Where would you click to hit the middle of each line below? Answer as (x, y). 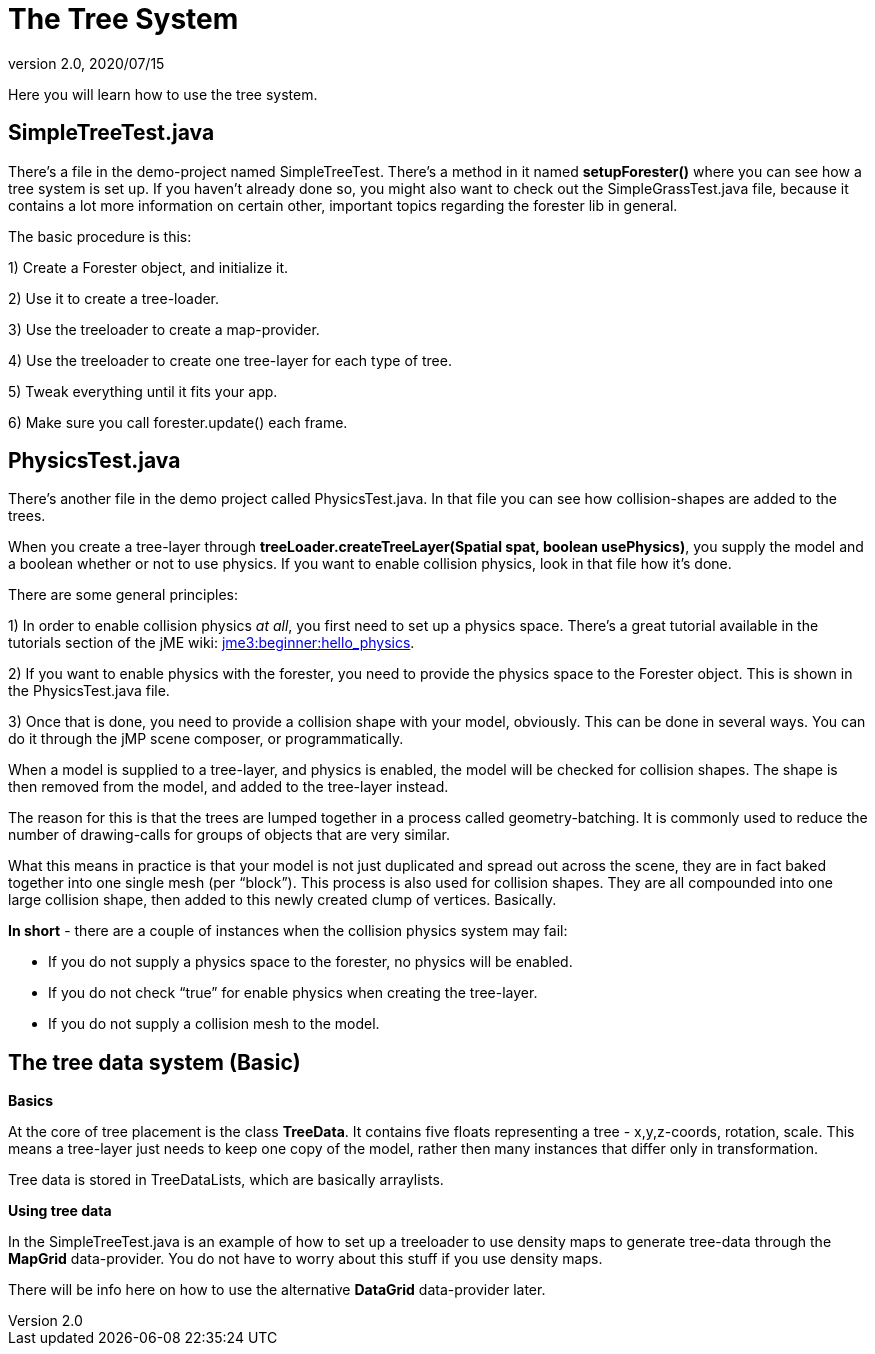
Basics (31, 1101)
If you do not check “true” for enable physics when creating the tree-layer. (293, 993)
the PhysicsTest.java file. (89, 691)
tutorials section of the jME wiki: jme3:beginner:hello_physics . (211, 643)
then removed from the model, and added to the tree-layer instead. (228, 787)
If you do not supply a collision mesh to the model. (214, 1024)
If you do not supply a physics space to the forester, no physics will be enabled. (310, 962)
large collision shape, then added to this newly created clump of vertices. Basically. (282, 900)
